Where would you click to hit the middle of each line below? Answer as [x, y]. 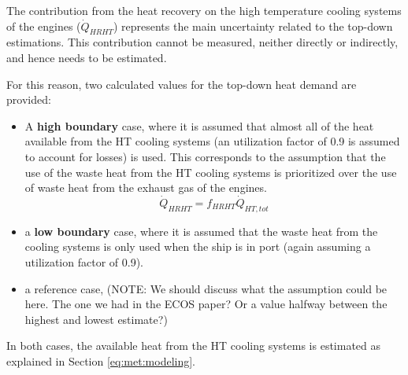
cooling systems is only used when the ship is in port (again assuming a [198, 246]
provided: [29, 99]
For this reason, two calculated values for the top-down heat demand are [182, 84]
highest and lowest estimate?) [96, 319]
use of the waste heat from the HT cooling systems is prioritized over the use [211, 172]
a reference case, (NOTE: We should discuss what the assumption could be [206, 288]
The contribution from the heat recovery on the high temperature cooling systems [204, 10]
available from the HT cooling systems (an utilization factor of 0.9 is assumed [212, 141]
